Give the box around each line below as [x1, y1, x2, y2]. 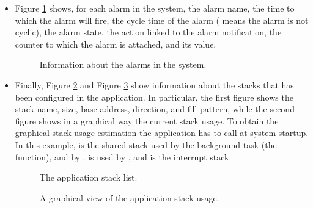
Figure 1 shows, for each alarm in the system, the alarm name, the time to [15, 2, 295, 14]
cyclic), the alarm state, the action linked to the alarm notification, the [15, 26, 282, 38]
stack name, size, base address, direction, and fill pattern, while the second [15, 102, 295, 115]
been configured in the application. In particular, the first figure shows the [15, 90, 293, 103]
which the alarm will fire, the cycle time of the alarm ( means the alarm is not [15, 13, 309, 26]
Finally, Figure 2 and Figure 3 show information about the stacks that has [15, 78, 294, 91]
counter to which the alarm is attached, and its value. [15, 37, 216, 50]
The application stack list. [39, 171, 138, 184]
